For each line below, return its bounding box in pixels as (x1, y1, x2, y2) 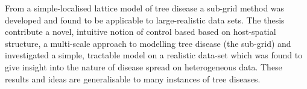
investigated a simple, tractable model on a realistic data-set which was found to (5, 49, 303, 61)
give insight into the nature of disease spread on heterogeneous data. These (5, 60, 282, 73)
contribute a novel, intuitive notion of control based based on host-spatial (5, 25, 276, 38)
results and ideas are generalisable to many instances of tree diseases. (5, 72, 261, 85)
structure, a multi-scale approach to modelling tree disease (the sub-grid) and (5, 37, 291, 49)
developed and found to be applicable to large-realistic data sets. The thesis (5, 13, 285, 26)
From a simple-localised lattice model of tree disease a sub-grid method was (5, 2, 285, 14)
